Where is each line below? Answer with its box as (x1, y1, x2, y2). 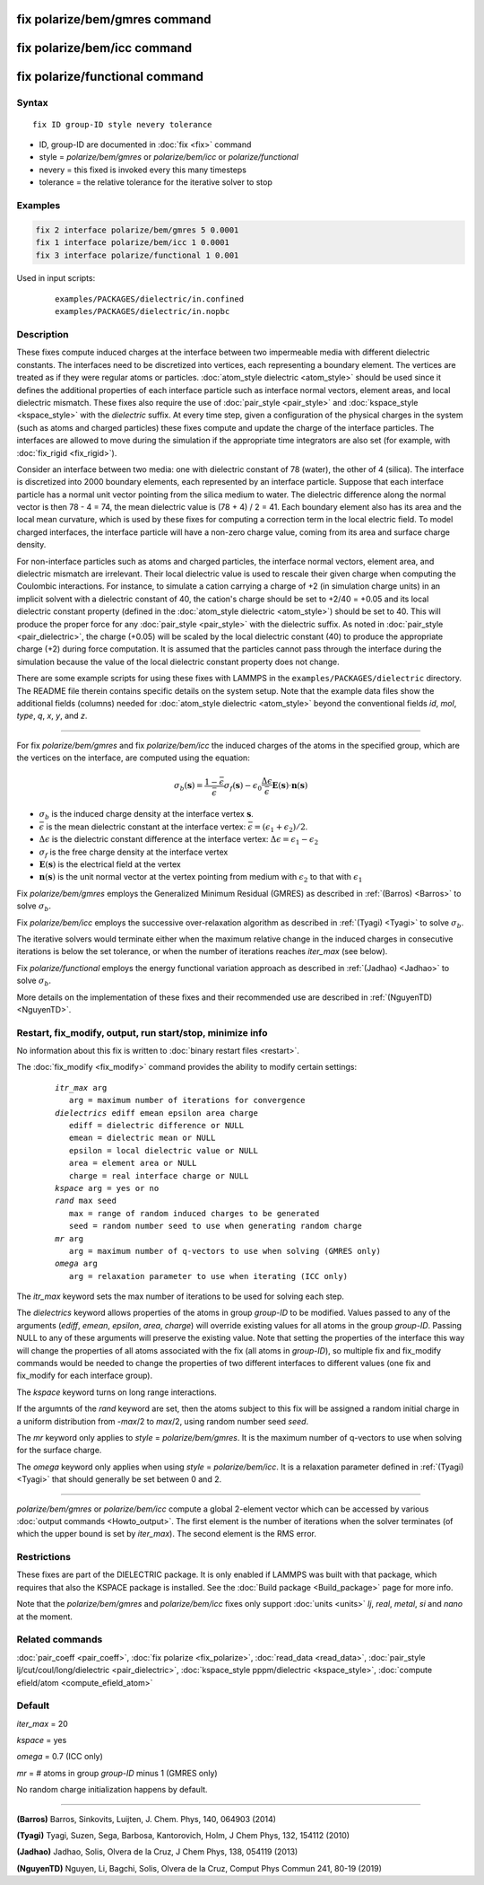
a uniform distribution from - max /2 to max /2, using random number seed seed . (16, 1416, 309, 1426)
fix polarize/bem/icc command (16, 40, 193, 56)
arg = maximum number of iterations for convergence (68, 1095, 306, 1106)
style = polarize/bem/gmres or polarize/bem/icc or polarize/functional (39, 152, 299, 162)
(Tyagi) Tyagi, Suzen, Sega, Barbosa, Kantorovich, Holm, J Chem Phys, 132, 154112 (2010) (16, 1830, 350, 1841)
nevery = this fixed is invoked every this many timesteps (39, 164, 246, 175)
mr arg (55, 1233, 84, 1243)
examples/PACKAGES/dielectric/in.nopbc (55, 306, 230, 317)
